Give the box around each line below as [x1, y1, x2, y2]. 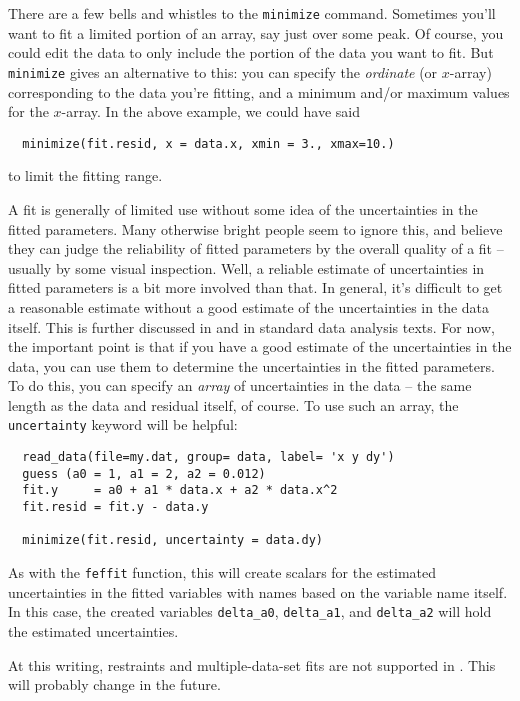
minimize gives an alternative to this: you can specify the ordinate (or [8, 61, 438, 82]
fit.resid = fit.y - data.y [22, 500, 209, 515]
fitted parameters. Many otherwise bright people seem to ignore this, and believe [8, 218, 503, 239]
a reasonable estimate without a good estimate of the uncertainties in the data [8, 296, 490, 317]
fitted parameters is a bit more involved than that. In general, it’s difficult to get [8, 277, 503, 298]
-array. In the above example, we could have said [61, 101, 360, 122]
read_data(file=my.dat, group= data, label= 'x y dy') [22, 450, 395, 465]
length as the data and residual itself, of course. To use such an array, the [8, 394, 459, 415]
